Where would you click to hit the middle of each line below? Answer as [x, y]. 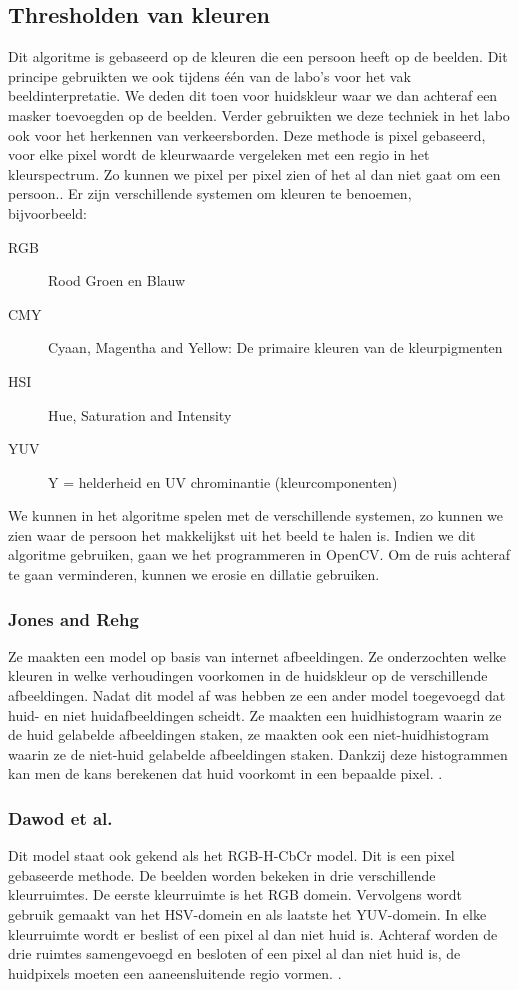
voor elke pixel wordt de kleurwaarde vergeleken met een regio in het [219, 154]
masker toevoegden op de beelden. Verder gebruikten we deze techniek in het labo [259, 114]
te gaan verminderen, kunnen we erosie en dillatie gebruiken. [194, 574]
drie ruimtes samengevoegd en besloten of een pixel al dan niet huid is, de [234, 953]
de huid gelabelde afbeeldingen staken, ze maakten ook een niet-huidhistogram [248, 734]
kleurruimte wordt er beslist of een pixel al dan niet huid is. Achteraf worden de [253, 933]
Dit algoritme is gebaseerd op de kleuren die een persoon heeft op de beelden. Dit [258, 56]
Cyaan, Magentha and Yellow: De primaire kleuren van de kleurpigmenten [275, 347]
